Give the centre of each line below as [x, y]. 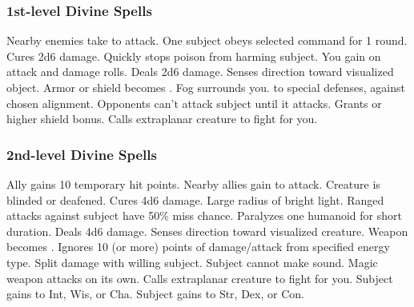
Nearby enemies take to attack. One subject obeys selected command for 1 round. [207, 40]
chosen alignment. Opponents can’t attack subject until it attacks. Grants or [194, 103]
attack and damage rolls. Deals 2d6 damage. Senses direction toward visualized [200, 72]
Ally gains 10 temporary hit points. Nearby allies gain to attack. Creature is [193, 184]
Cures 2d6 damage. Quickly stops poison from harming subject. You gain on [194, 56]
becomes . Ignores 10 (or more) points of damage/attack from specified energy [198, 247]
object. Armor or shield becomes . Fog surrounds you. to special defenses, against [206, 87]
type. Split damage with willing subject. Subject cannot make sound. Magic [192, 262]
